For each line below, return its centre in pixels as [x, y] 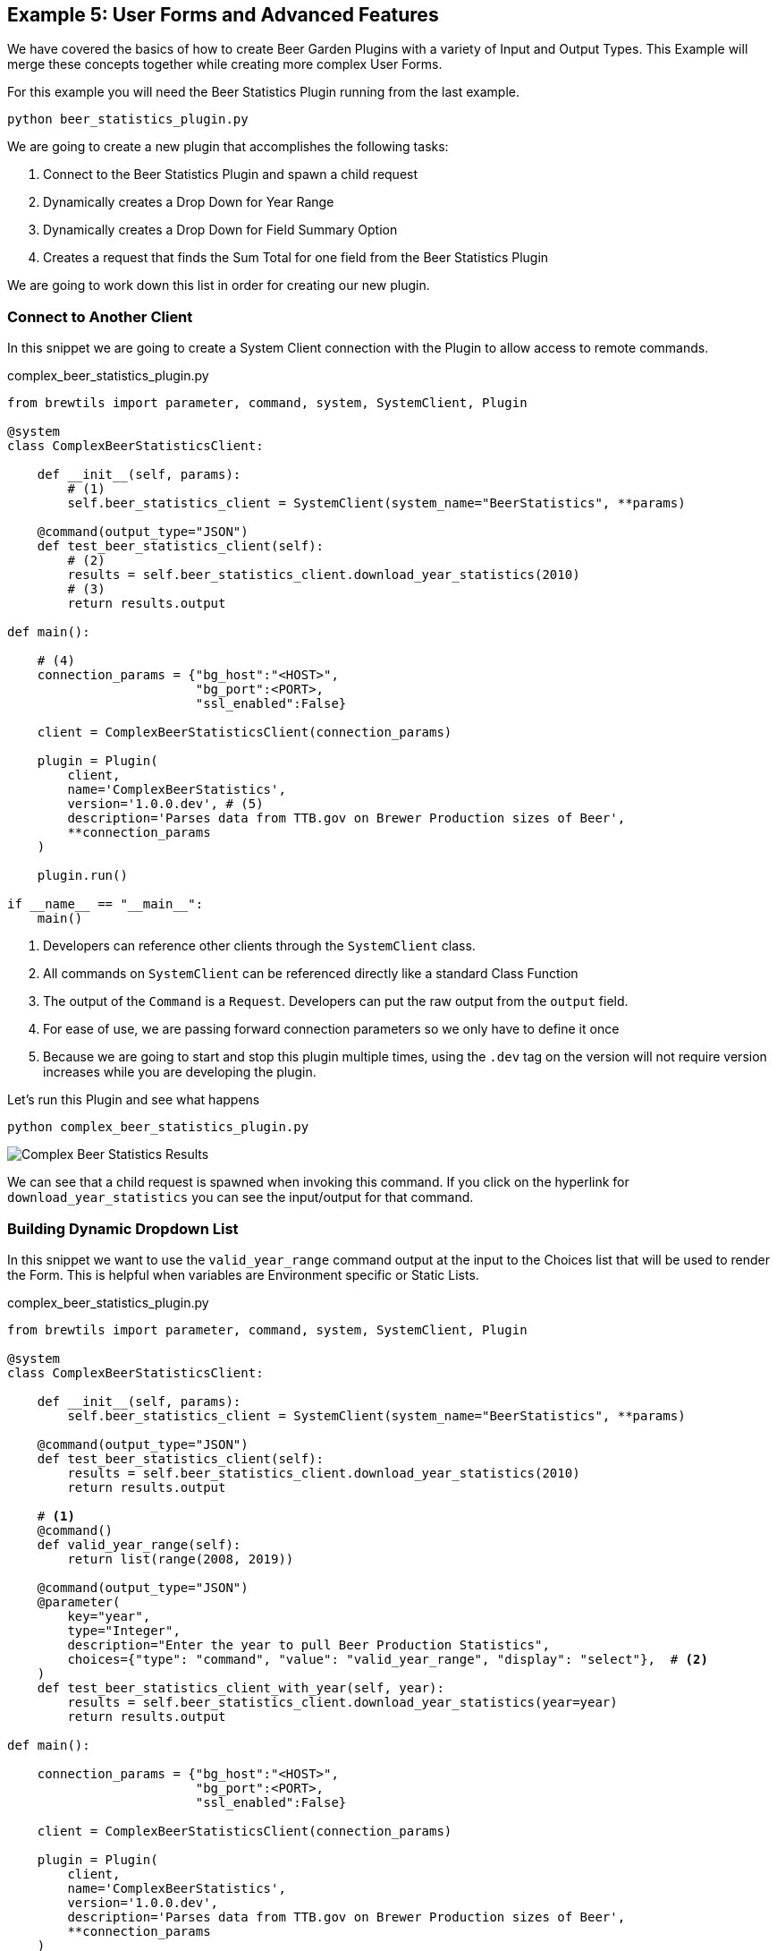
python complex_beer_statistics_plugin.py [158, 1127]
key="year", [109, 1616]
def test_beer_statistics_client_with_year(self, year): [241, 1687]
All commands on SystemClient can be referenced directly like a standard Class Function [311, 974]
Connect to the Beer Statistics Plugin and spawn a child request [231, 175]
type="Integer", [124, 1630]
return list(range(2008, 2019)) [181, 1559]
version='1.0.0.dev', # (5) [165, 804]
